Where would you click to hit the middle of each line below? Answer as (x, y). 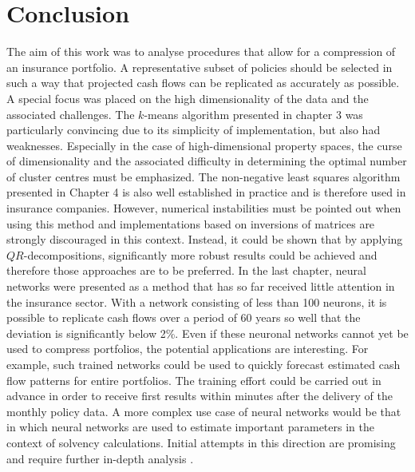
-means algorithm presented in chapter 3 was (253, 114)
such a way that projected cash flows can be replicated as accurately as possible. (203, 83)
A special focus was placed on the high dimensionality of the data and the (188, 98)
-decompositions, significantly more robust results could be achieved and (200, 254)
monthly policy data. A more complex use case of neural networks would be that (204, 411)
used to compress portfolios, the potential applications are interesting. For (188, 349)
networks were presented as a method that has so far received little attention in (201, 286)
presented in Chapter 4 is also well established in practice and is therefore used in (206, 192)
